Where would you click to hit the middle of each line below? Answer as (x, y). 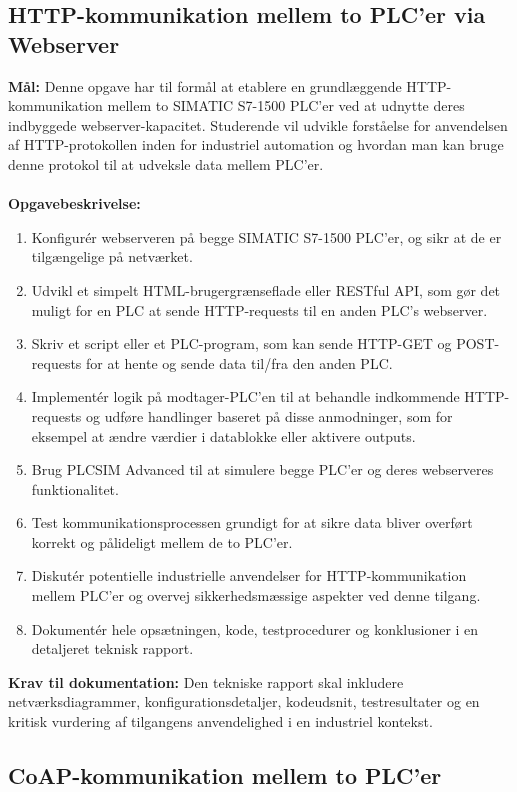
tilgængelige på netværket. (112, 256)
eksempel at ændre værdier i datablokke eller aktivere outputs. (223, 435)
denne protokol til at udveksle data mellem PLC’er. (166, 163)
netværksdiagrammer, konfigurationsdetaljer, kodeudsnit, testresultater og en (244, 701)
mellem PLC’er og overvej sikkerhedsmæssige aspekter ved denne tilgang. (256, 595)
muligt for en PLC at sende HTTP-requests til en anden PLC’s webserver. (259, 309)
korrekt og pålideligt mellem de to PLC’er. (162, 541)
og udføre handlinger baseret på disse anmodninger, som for (269, 415)
